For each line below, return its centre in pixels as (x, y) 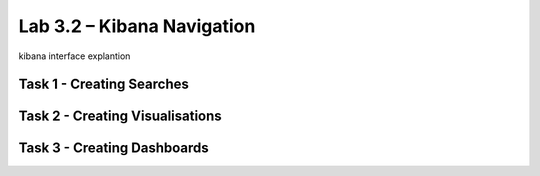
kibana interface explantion (74, 56)
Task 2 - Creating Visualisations (120, 116)
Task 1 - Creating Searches (103, 84)
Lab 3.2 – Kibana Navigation (137, 26)
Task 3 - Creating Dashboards (113, 148)
